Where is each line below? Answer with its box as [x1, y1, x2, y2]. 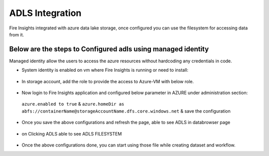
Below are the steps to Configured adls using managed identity [9, 45, 209, 53]
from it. [9, 31, 24, 37]
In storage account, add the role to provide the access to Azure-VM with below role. [21, 78, 194, 84]
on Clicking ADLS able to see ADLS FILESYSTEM [21, 131, 122, 137]
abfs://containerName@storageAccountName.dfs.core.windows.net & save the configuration [21, 108, 231, 114]
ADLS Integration [9, 7, 82, 18]
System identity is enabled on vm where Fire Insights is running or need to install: [21, 67, 189, 73]
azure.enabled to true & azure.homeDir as [21, 101, 125, 107]
